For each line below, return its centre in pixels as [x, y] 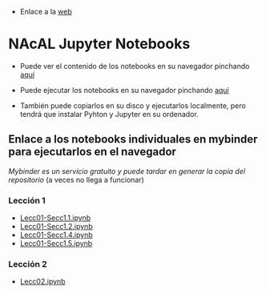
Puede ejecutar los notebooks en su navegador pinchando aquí [125, 90]
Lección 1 [27, 200]
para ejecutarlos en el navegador [92, 152]
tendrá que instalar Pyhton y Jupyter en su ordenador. [109, 114]
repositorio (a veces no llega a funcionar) [76, 179]
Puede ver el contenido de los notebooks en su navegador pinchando [135, 66]
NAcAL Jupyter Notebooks [99, 44]
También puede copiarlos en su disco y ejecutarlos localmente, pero [133, 105]
